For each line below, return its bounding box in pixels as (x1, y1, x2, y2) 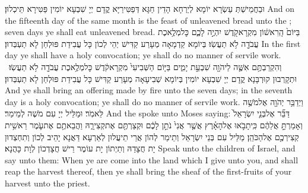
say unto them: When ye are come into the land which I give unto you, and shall (5, 153, 299, 166)
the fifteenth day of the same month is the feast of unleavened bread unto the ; (5, 14, 292, 26)
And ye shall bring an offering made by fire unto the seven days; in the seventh (5, 84, 293, 96)
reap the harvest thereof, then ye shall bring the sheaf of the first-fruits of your (5, 165, 292, 178)
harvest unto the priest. (5, 176, 90, 189)
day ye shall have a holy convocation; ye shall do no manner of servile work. (5, 49, 281, 61)
